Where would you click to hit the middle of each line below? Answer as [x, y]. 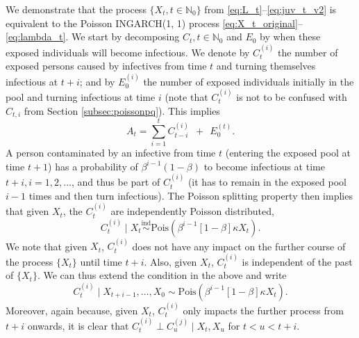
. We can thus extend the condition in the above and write [162, 275]
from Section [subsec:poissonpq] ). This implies [122, 110]
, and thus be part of [116, 182]
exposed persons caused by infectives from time [106, 66]
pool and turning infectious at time [81, 97]
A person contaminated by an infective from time [111, 153]
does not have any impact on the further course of [239, 246]
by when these [290, 37]
